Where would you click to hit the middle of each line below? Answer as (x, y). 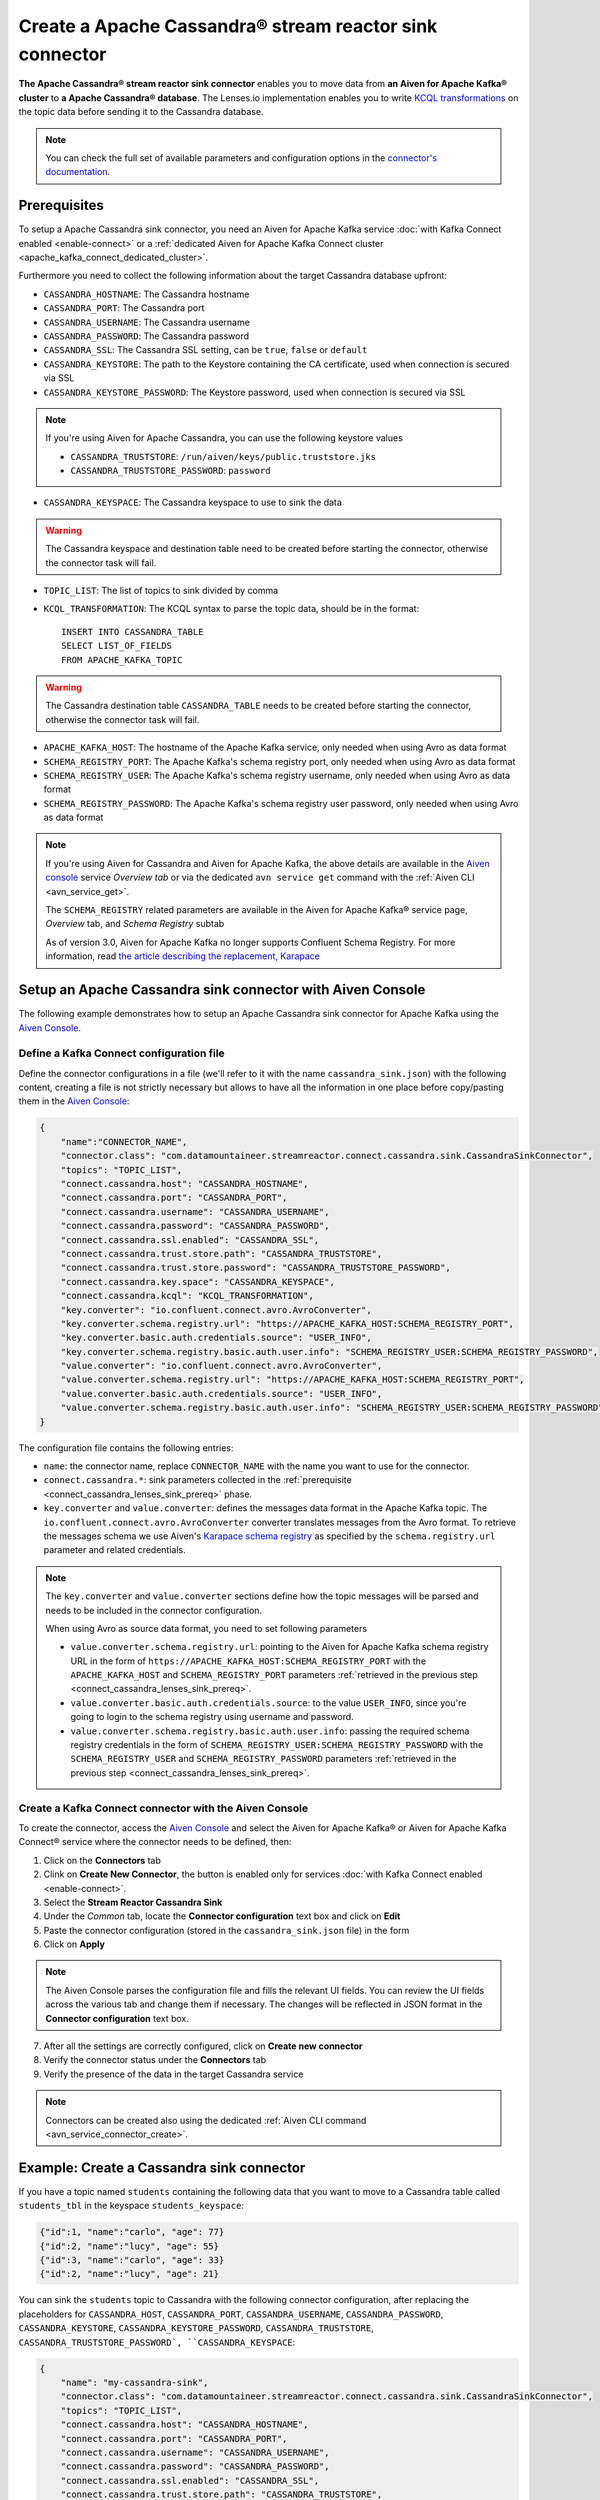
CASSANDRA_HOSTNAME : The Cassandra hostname (146, 294)
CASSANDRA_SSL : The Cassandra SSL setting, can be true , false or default (205, 350)
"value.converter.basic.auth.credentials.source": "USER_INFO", (221, 1393)
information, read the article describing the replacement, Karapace (182, 956)
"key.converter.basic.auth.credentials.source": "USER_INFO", (216, 1338)
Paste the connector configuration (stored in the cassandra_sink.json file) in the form (226, 1930)
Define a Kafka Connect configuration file (121, 1053)
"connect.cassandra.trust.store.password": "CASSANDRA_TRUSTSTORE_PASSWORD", (256, 1268)
